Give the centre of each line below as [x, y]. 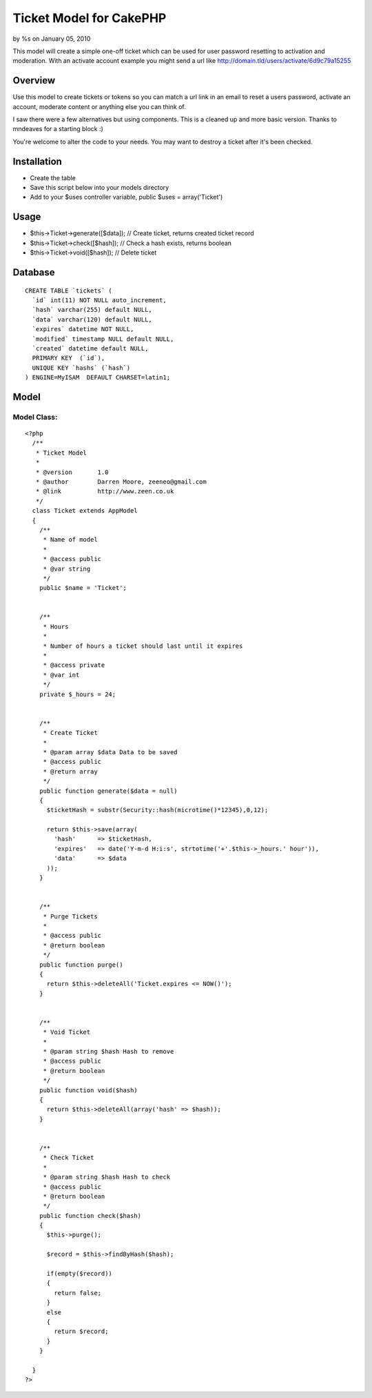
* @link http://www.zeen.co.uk [105, 491]
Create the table [53, 178]
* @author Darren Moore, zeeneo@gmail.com [121, 482]
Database [34, 272]
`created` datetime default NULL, [90, 348]
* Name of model [70, 540]
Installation [37, 161]
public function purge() [81, 965]
